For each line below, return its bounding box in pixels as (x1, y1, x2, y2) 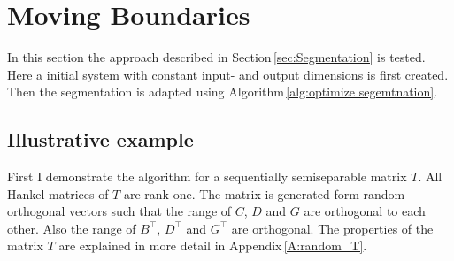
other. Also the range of (7, 219, 136, 237)
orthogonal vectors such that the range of (7, 202, 232, 220)
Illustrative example (7, 126, 194, 153)
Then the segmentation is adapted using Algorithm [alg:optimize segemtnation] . (7, 82, 438, 101)
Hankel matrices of (7, 184, 109, 203)
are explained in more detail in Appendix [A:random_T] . (58, 236, 367, 255)
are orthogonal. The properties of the (231, 219, 434, 237)
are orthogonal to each (304, 202, 426, 220)
